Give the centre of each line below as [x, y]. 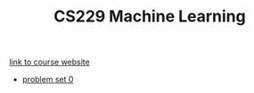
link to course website [50, 62]
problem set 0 [48, 80]
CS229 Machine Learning [150, 17]
